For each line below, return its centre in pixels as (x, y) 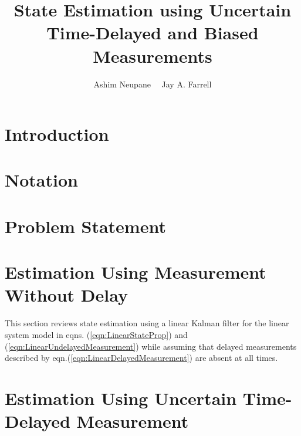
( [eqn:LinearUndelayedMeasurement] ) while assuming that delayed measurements (151, 346)
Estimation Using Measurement (136, 272)
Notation (41, 180)
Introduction (57, 134)
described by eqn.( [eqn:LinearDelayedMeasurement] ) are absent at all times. (141, 358)
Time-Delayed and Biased (153, 33)
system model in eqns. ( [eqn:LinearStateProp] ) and (96, 334)
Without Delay (67, 295)
